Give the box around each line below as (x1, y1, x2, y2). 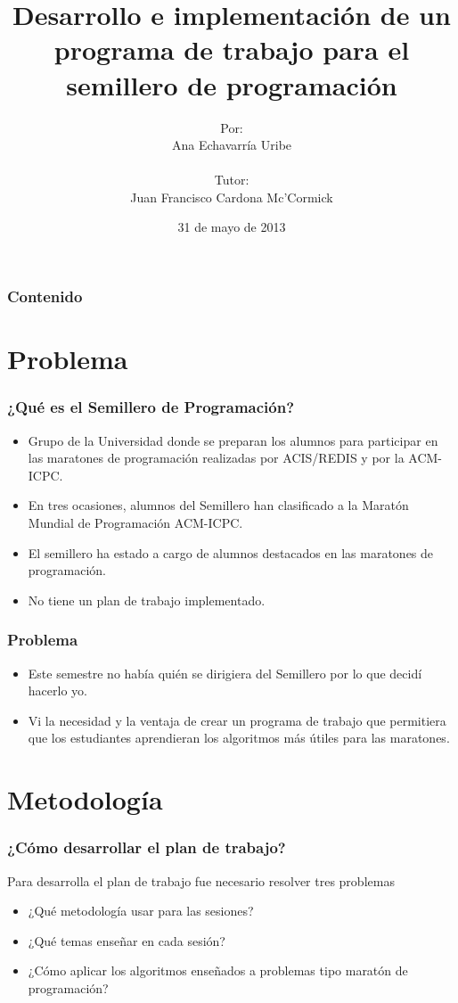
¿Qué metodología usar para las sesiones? (28, 901, 254, 920)
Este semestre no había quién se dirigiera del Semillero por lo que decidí (28, 663, 422, 682)
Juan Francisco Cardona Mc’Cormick (130, 187, 333, 206)
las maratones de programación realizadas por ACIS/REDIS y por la (28, 448, 405, 467)
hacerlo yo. (28, 681, 87, 700)
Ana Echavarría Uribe (171, 136, 292, 154)
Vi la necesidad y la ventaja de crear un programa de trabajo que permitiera (28, 711, 446, 729)
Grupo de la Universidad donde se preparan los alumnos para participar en (28, 431, 438, 449)
